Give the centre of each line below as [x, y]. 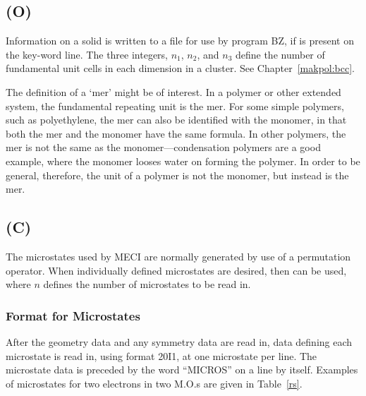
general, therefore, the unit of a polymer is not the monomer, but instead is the [177, 175]
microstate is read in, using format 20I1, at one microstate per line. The [161, 355]
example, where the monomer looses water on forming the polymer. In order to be [183, 161]
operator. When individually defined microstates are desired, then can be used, [176, 270]
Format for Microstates [73, 315]
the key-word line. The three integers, [87, 54]
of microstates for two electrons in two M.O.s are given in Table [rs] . [154, 383]
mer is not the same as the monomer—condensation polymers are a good [163, 147]
